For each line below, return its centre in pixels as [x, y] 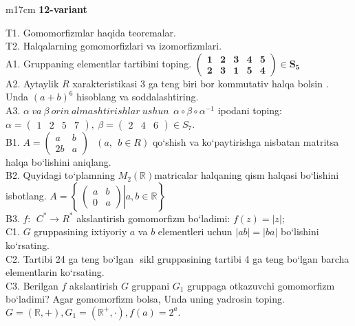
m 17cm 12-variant [46, 9]
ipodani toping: [250, 110]
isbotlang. [26, 195]
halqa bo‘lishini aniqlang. [58, 161]
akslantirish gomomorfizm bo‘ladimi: [153, 218]
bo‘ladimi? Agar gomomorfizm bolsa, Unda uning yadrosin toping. [145, 299]
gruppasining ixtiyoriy [80, 231]
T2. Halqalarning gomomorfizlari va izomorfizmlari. [114, 46]
